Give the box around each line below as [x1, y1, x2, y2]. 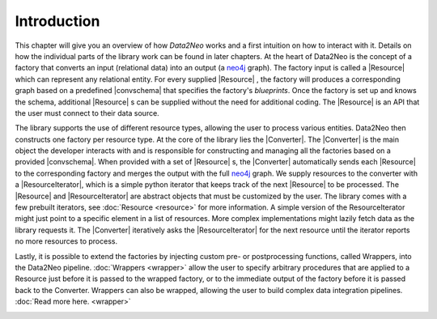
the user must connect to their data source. [15, 108, 159, 117]
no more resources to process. [15, 236, 117, 246]
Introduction [15, 12, 100, 30]
